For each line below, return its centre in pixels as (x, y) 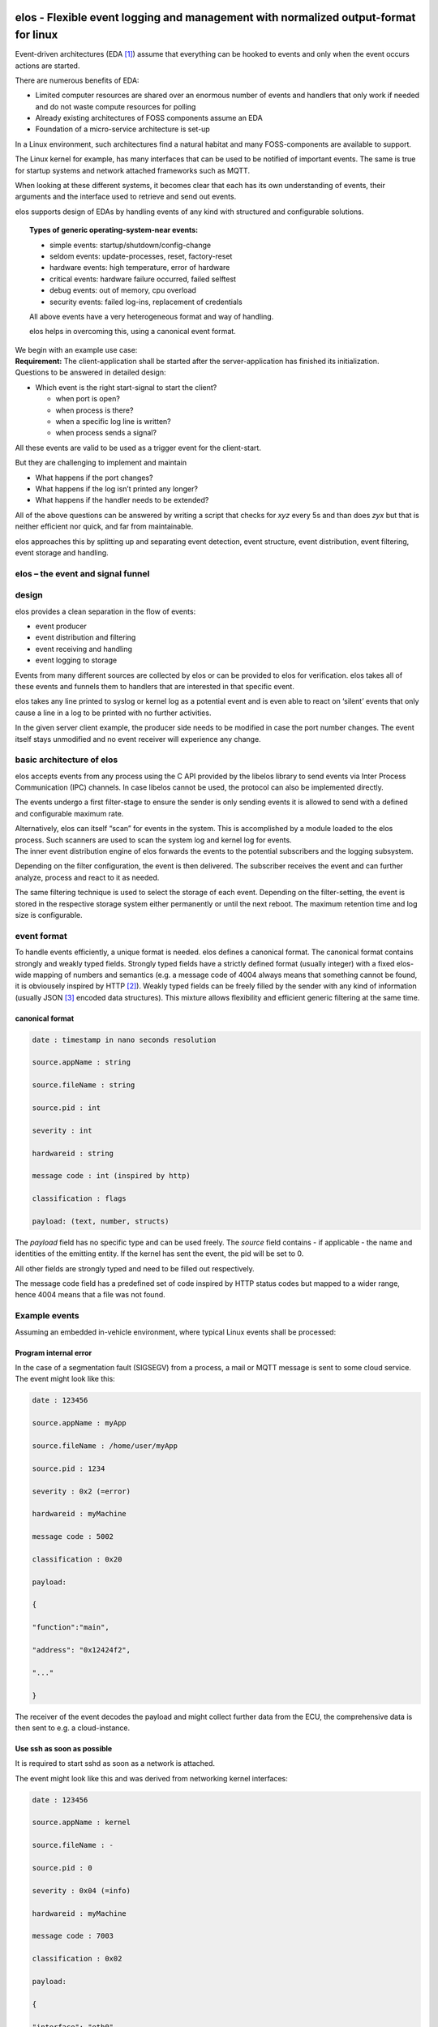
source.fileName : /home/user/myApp (105, 1446)
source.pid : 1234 (69, 1468)
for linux (36, 35)
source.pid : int (67, 1108)
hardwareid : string (73, 1153)
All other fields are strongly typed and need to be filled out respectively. (135, 1268)
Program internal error (54, 1352)
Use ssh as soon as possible (64, 1748)
